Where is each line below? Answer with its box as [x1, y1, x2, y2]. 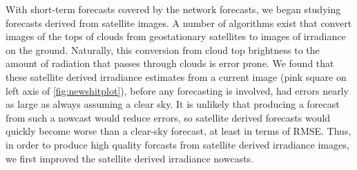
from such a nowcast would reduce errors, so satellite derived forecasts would [6, 110, 331, 124]
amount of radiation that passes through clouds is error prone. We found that [6, 56, 334, 70]
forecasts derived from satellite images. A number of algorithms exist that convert [6, 15, 352, 30]
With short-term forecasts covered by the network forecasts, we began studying [6, 2, 341, 16]
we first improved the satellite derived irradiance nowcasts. [6, 151, 254, 165]
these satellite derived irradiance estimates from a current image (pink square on [6, 69, 347, 84]
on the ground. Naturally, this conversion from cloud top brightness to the [6, 42, 320, 57]
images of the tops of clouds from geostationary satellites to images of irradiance [6, 29, 346, 44]
